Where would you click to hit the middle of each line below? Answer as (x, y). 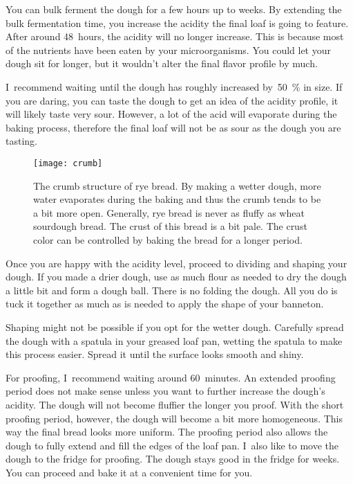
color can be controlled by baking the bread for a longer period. (168, 239)
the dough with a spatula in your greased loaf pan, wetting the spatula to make (174, 340)
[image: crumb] (68, 163)
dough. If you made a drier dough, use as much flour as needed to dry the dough (176, 277)
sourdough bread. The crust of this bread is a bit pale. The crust (170, 226)
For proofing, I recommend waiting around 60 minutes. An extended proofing (171, 377)
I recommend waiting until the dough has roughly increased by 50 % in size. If (174, 86)
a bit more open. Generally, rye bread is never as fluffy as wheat (169, 212)
